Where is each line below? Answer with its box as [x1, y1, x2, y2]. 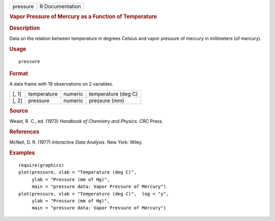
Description [9, 24, 40, 32]
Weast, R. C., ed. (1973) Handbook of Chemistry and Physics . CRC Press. [9, 118, 163, 124]
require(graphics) [18, 162, 65, 168]
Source [9, 107, 29, 115]
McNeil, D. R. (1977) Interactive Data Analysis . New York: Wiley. [9, 139, 143, 145]
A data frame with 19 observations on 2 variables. [9, 81, 114, 87]
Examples [9, 149, 35, 156]
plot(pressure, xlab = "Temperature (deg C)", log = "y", [18, 191, 169, 197]
